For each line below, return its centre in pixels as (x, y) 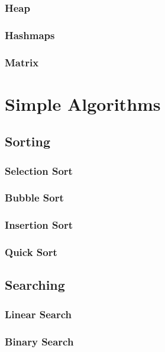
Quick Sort (31, 252)
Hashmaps (30, 35)
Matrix (22, 62)
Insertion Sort (39, 225)
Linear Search (38, 314)
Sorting (28, 141)
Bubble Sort (34, 198)
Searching (35, 285)
